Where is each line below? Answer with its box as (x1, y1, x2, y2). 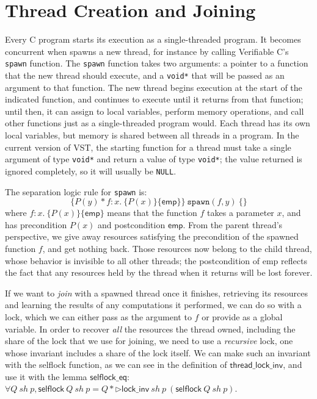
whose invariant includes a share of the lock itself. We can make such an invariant (5, 346, 311, 359)
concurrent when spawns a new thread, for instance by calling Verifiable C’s (5, 45, 289, 57)
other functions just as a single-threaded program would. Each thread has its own (5, 117, 310, 129)
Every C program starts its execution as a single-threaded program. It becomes (5, 33, 301, 46)
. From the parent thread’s (183, 218, 283, 231)
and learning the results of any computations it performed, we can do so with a (5, 298, 302, 311)
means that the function (107, 206, 197, 219)
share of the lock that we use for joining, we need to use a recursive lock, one (5, 334, 293, 347)
